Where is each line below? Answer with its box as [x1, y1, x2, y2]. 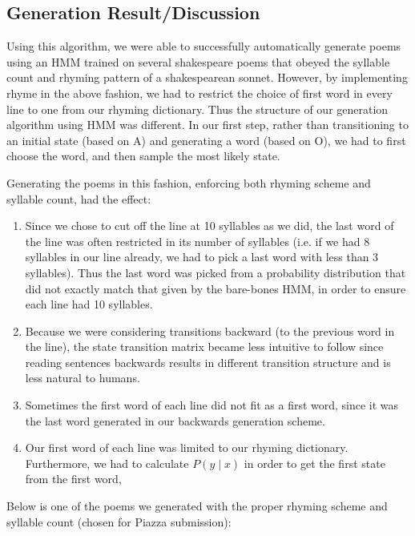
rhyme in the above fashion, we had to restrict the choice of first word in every [6, 84, 393, 101]
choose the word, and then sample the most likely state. [6, 147, 280, 164]
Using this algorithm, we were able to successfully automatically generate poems [6, 38, 401, 54]
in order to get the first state [244, 454, 385, 471]
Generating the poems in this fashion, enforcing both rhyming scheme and [6, 174, 371, 191]
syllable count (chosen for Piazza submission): [6, 513, 232, 530]
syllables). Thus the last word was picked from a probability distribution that [25, 264, 406, 280]
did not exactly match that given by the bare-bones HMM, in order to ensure [25, 280, 406, 296]
